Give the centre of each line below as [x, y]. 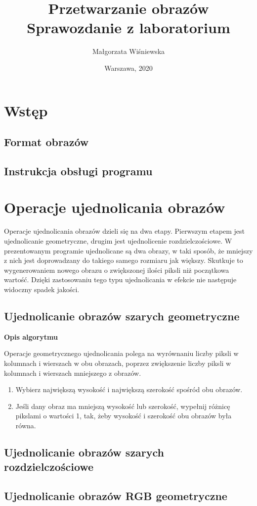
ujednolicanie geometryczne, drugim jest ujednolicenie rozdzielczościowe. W [118, 240]
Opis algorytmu [31, 336]
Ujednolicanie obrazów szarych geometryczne [122, 316]
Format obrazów [46, 142]
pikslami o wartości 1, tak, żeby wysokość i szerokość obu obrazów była [124, 416]
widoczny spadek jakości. [42, 289]
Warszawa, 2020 [128, 68]
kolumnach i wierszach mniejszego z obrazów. [73, 373]
